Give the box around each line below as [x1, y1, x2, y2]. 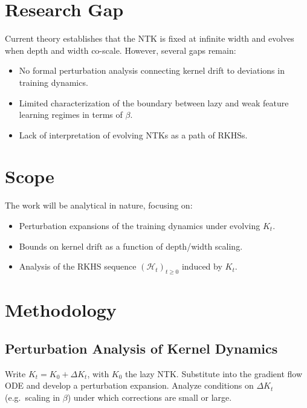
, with [87, 367, 109, 380]
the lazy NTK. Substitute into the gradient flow [125, 367, 303, 380]
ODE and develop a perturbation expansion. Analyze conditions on [5, 379, 254, 392]
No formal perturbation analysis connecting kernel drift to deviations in [19, 64, 285, 77]
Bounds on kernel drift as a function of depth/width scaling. [19, 239, 243, 252]
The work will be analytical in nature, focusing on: [5, 199, 193, 212]
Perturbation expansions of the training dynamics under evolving [19, 219, 260, 232]
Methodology [5, 297, 117, 322]
